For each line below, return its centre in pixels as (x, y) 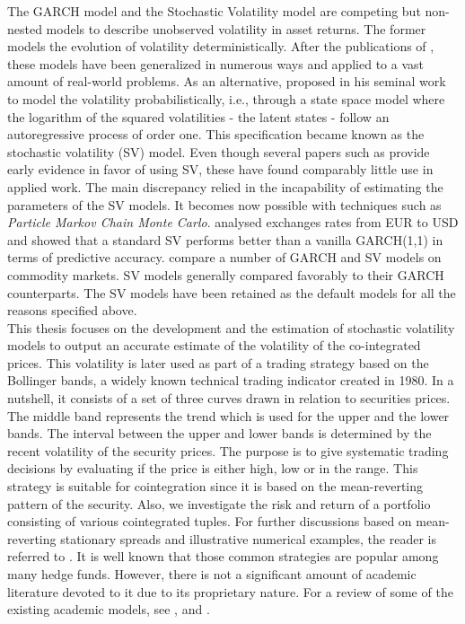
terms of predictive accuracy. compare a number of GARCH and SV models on (224, 257)
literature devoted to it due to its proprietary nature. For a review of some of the (230, 591)
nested (25, 28)
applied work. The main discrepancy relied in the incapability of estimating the (225, 186)
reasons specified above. (72, 310)
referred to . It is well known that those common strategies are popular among (223, 556)
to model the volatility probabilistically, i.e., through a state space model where (226, 98)
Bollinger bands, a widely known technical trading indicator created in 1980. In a (231, 380)
